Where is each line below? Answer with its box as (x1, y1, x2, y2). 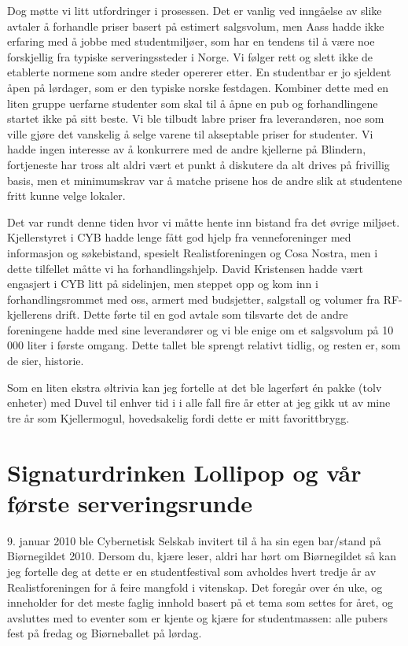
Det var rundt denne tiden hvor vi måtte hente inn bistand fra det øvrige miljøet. (7, 213, 400, 230)
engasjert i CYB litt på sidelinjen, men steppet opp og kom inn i (7, 275, 318, 292)
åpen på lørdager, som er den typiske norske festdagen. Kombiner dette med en (7, 79, 389, 95)
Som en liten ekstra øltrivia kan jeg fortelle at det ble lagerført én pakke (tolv (7, 378, 382, 395)
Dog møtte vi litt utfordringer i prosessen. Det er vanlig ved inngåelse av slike (7, 2, 382, 18)
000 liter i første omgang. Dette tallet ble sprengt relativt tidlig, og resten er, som (7, 337, 401, 353)
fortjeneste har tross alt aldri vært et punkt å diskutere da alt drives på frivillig (7, 156, 390, 172)
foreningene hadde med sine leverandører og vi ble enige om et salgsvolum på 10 (7, 321, 394, 338)
